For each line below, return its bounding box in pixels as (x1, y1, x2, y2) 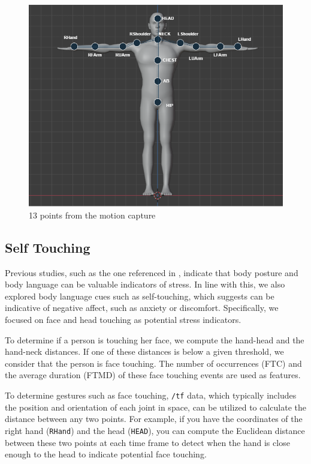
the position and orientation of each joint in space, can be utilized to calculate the (5, 400, 307, 413)
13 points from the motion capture (29, 208, 156, 221)
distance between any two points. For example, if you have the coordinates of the (5, 412, 303, 425)
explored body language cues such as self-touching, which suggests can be (5, 289, 274, 302)
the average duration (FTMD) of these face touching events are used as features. (5, 369, 301, 381)
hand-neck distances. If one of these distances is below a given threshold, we (5, 345, 284, 358)
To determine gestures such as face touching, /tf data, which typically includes (5, 389, 297, 402)
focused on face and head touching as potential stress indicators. (5, 313, 241, 326)
